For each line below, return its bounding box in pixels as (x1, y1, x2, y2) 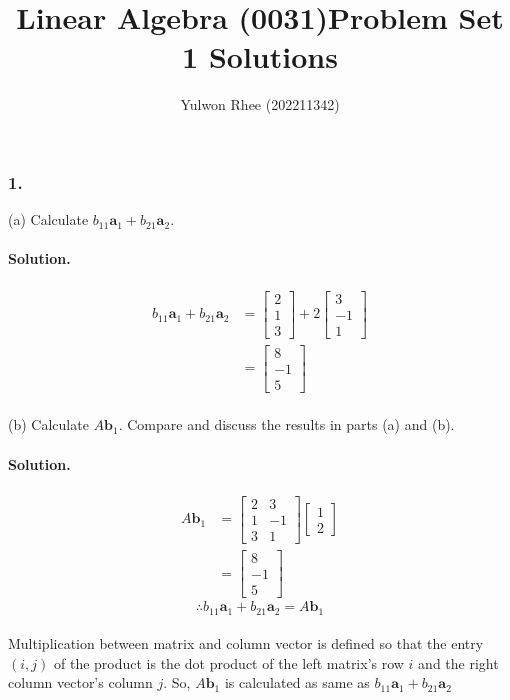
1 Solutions (182, 36, 338, 77)
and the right (418, 652, 499, 673)
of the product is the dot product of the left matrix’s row (53, 652, 404, 673)
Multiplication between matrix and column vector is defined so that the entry (8, 633, 484, 654)
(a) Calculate (8, 209, 89, 230)
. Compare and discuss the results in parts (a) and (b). (118, 414, 455, 435)
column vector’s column (8, 672, 153, 693)
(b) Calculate (8, 414, 89, 435)
